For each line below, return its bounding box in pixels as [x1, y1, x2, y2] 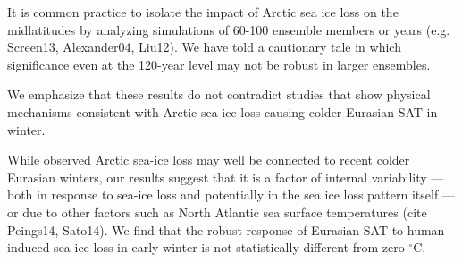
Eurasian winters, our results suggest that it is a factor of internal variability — [7, 167, 444, 186]
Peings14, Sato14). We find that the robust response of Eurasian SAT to [7, 220, 404, 239]
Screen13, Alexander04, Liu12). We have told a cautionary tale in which [7, 38, 401, 56]
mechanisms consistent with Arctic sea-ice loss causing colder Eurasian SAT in [7, 102, 438, 121]
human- [407, 220, 449, 239]
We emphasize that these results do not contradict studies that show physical [7, 85, 431, 104]
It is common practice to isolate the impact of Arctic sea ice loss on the [7, 3, 399, 21]
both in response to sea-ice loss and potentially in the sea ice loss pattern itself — [7, 185, 455, 204]
